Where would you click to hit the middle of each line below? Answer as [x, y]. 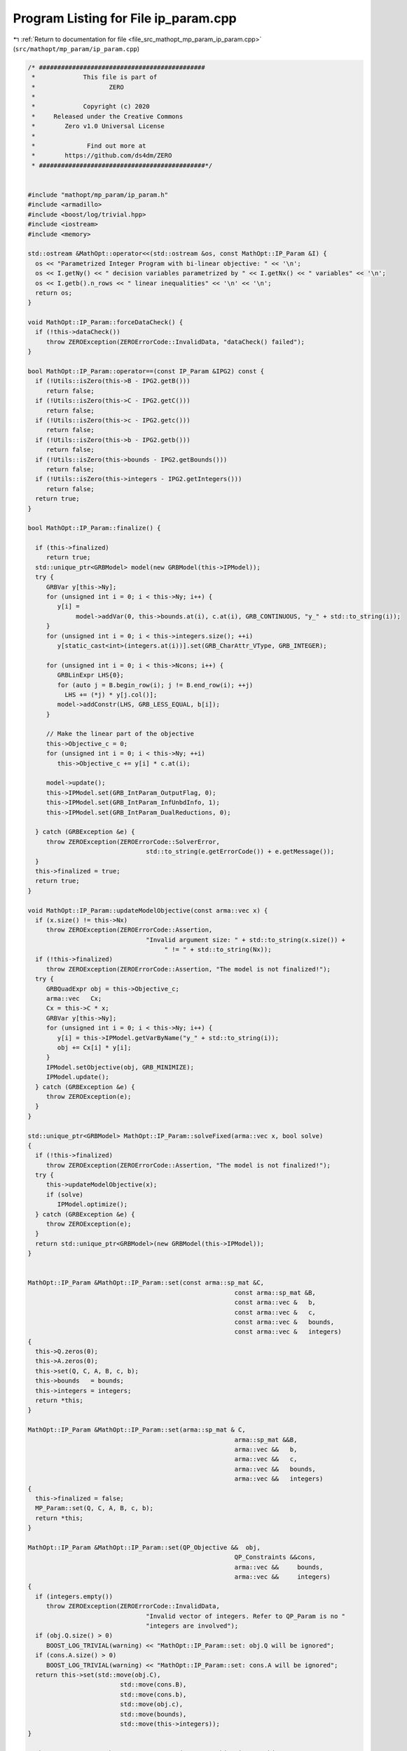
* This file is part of [95, 77]
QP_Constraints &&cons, [275, 1557]
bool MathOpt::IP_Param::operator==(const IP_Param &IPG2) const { [146, 372]
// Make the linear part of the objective [120, 734]
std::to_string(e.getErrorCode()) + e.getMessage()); [240, 852]
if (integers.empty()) [74, 1596]
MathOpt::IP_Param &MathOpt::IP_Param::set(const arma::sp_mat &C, [146, 1283]
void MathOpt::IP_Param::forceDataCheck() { [105, 323]
